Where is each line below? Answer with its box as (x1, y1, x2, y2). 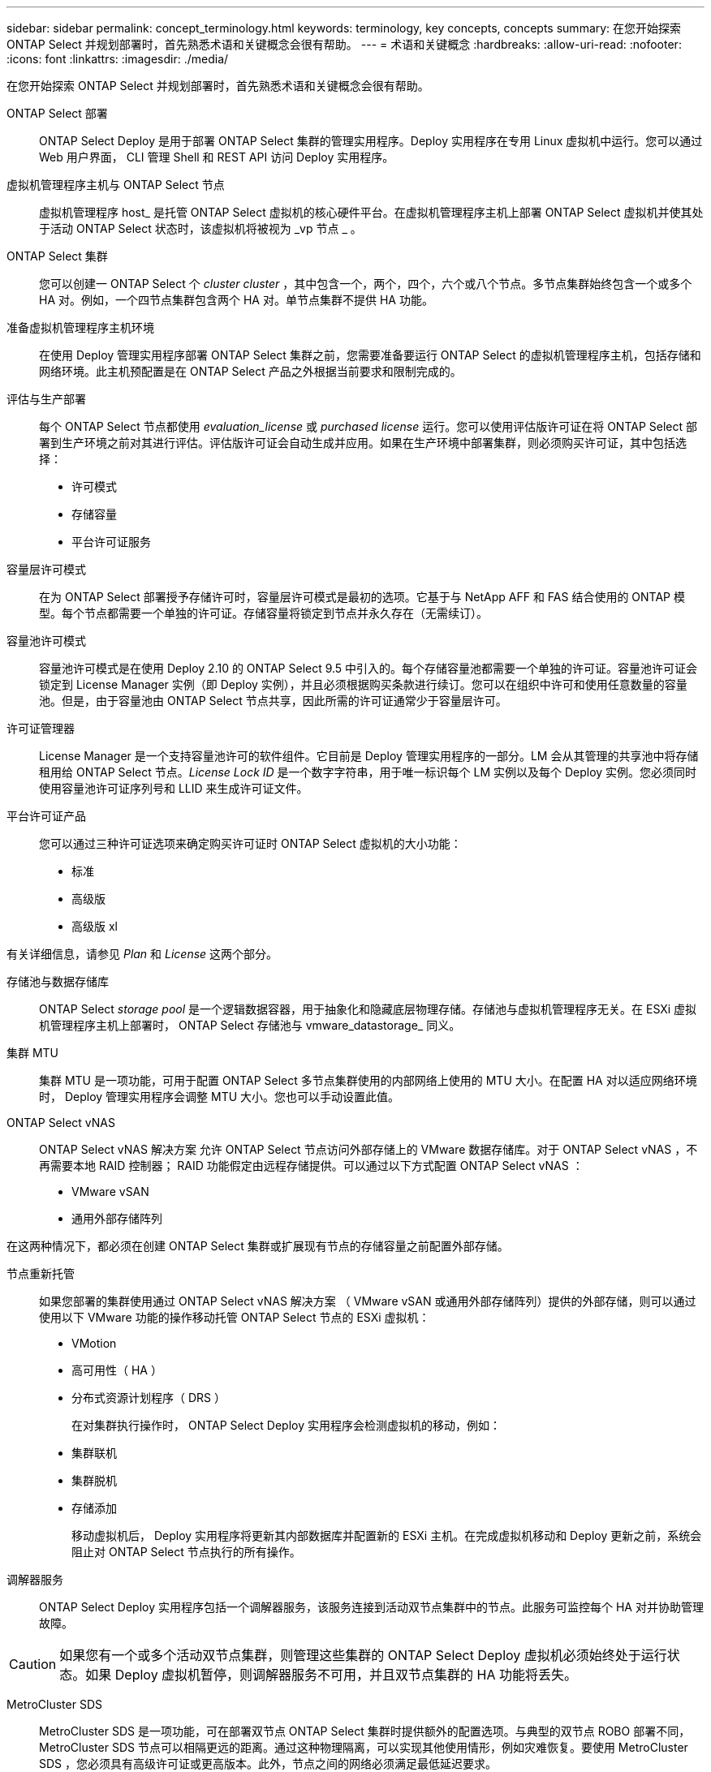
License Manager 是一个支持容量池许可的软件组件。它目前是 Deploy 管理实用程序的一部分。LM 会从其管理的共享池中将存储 (39, 749, 699, 763)
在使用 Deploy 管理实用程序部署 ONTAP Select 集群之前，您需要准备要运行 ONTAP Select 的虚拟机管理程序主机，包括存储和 (39, 348, 701, 362)
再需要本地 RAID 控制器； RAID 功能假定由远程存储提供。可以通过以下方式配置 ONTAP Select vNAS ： (39, 1159, 584, 1172)
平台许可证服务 (71, 535, 151, 548)
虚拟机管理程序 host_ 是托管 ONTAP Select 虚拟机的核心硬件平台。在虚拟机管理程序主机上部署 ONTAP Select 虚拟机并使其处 (39, 205, 704, 219)
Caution (9, 1656, 57, 1672)
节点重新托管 (6, 1267, 75, 1280)
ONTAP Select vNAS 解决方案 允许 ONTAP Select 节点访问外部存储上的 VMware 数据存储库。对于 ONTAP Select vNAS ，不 (39, 1142, 698, 1156)
